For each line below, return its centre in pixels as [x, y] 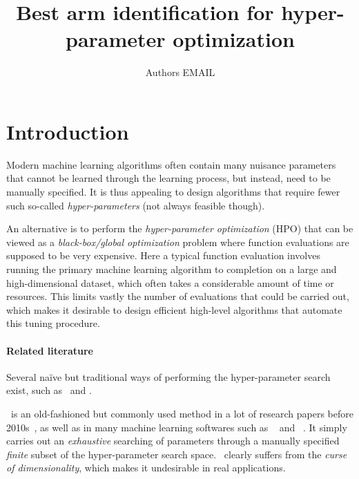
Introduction [68, 131]
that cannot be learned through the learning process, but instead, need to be [168, 178]
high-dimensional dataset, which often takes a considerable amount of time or [170, 282]
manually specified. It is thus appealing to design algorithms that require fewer [173, 192]
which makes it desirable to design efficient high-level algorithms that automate [174, 309]
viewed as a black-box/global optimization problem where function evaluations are [178, 242]
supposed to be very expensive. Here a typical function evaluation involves [163, 255]
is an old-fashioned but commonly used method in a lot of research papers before [182, 413]
